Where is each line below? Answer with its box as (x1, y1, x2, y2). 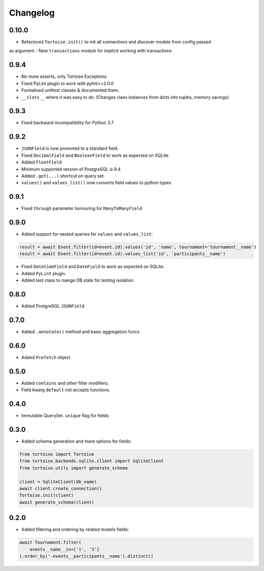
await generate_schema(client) (19, 500, 95, 505)
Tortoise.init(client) (19, 493, 74, 498)
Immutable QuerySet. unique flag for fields (21, 413, 109, 419)
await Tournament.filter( (19, 540, 82, 546)
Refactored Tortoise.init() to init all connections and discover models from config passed (21, 39, 211, 45)
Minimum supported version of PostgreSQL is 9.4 (21, 166, 121, 172)
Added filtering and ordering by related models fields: (21, 526, 130, 532)
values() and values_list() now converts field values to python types (21, 180, 171, 186)
